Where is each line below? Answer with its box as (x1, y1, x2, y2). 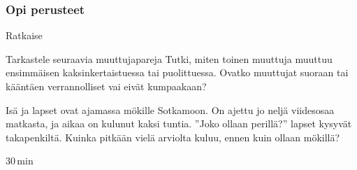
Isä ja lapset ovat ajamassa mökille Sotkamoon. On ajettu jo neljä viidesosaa (6, 102, 335, 117)
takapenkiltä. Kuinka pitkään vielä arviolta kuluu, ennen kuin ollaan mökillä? (6, 129, 340, 144)
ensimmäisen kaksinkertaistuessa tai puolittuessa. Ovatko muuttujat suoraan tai (6, 65, 349, 80)
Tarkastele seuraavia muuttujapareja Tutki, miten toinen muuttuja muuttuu (6, 51, 333, 66)
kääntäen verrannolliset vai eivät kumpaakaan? (6, 79, 207, 93)
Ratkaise (6, 28, 43, 43)
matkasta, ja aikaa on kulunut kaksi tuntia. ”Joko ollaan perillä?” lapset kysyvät (6, 116, 352, 131)
